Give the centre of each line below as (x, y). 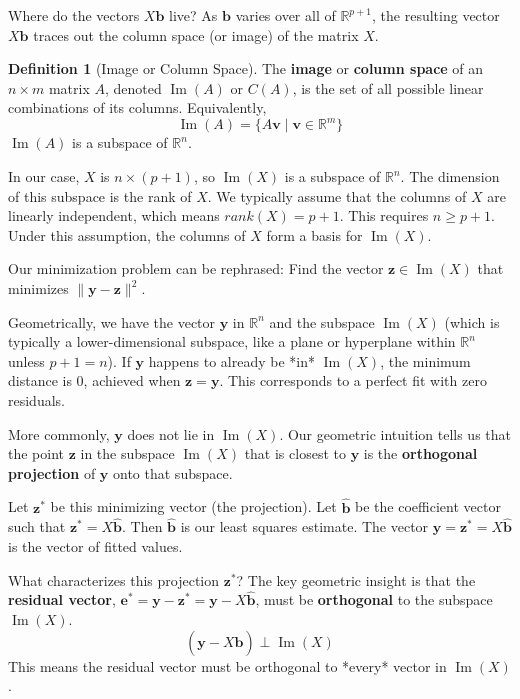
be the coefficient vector (428, 506)
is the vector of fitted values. (95, 546)
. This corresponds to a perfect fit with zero (353, 380)
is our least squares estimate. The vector (304, 526)
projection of (52, 472)
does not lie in (171, 433)
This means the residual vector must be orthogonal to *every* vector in (227, 665)
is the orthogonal (420, 453)
